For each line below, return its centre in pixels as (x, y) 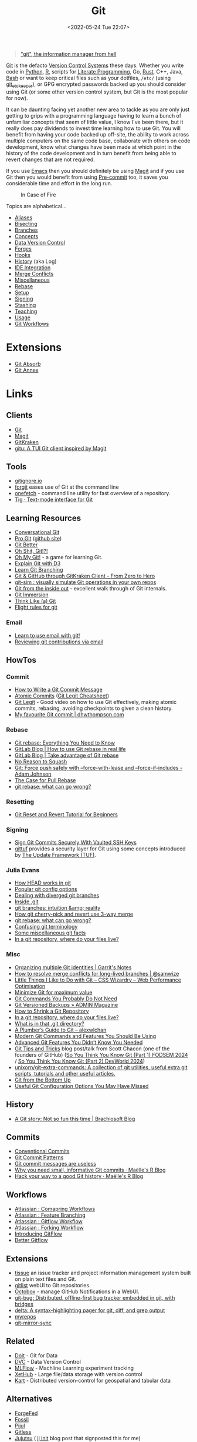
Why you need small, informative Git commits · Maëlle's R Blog (90, 1170)
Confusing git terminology (46, 927)
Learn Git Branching (39, 570)
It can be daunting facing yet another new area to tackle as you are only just (98, 109)
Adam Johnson (33, 774)
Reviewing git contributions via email (59, 642)
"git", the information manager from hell (68, 54)
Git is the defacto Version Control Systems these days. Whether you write (95, 65)
